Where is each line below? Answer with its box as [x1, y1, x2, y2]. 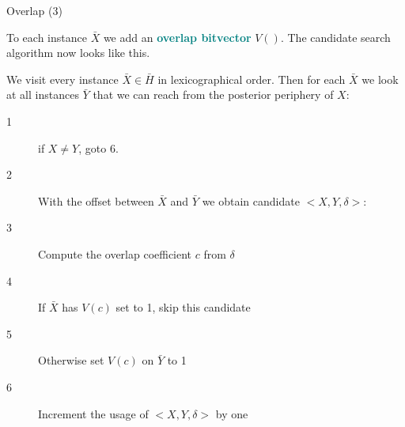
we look [361, 70, 399, 87]
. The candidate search [280, 28, 391, 45]
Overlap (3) [6, 2, 62, 18]
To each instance [6, 28, 87, 45]
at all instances [6, 86, 79, 103]
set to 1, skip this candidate [115, 299, 251, 316]
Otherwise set [38, 352, 104, 368]
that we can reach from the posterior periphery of [93, 86, 334, 103]
